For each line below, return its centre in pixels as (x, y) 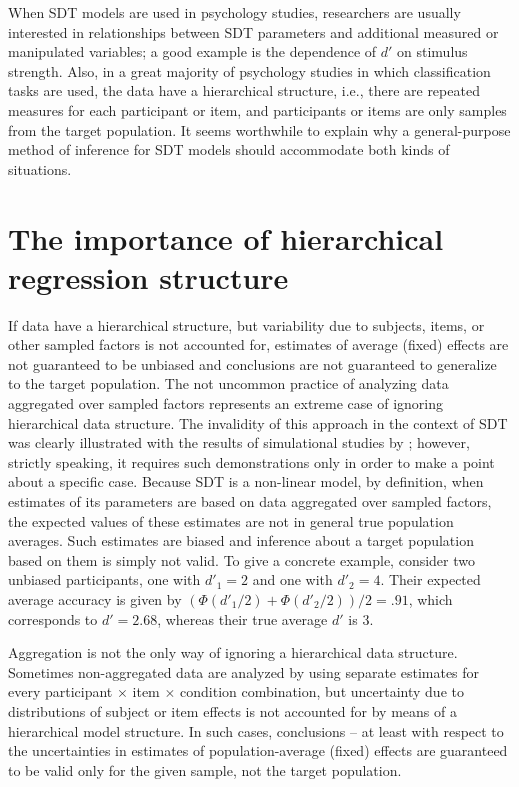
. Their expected (430, 579)
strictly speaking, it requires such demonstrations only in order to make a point (251, 461)
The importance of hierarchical (226, 237)
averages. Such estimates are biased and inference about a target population (241, 540)
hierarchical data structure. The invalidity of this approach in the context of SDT (258, 422)
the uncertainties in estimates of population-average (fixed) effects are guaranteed (258, 750)
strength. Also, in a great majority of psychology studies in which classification (249, 70)
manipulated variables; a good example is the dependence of (192, 51)
